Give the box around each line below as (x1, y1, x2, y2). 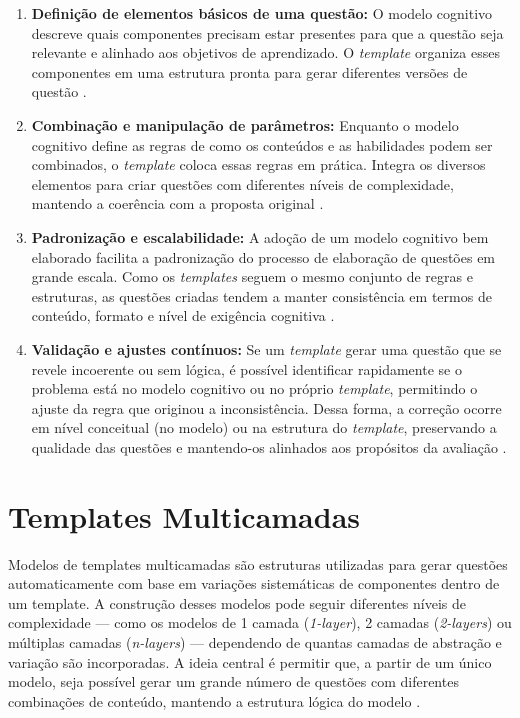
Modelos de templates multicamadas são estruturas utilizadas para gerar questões (8, 553, 508, 574)
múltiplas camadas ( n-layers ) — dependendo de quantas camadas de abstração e (8, 631, 502, 652)
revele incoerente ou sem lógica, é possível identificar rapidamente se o (31, 358, 462, 379)
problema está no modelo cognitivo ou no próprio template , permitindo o (31, 378, 478, 399)
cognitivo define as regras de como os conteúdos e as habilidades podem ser (31, 134, 493, 155)
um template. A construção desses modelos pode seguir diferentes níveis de (8, 592, 467, 613)
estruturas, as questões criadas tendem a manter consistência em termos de (31, 285, 492, 306)
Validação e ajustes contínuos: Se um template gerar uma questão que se (31, 338, 502, 359)
